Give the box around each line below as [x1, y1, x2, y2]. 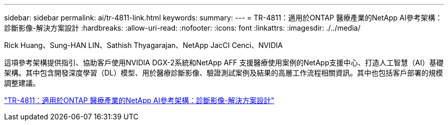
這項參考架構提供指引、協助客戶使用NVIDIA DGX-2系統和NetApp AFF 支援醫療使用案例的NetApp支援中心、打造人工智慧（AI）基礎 [4, 58, 444, 67]
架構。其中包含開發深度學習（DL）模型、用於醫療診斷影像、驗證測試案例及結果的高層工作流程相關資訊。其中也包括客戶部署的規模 [4, 68, 443, 77]
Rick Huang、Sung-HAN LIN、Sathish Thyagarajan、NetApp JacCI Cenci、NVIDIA [4, 41, 283, 49]
